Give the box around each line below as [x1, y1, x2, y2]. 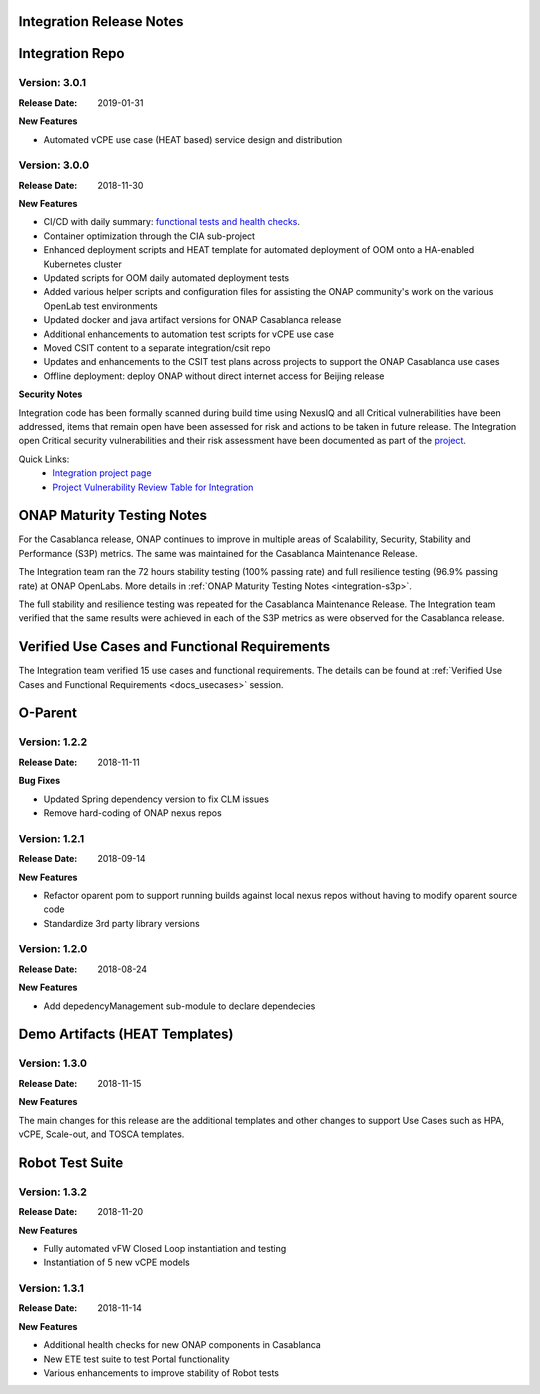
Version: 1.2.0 [18, 942, 88, 956]
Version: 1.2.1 [18, 831, 85, 845]
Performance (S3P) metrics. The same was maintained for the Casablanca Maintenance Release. [18, 547, 418, 559]
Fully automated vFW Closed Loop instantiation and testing [43, 1242, 287, 1254]
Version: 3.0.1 [18, 76, 87, 90]
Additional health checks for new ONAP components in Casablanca [43, 1339, 322, 1351]
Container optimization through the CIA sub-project [43, 230, 255, 242]
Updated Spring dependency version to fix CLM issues [43, 793, 270, 805]
